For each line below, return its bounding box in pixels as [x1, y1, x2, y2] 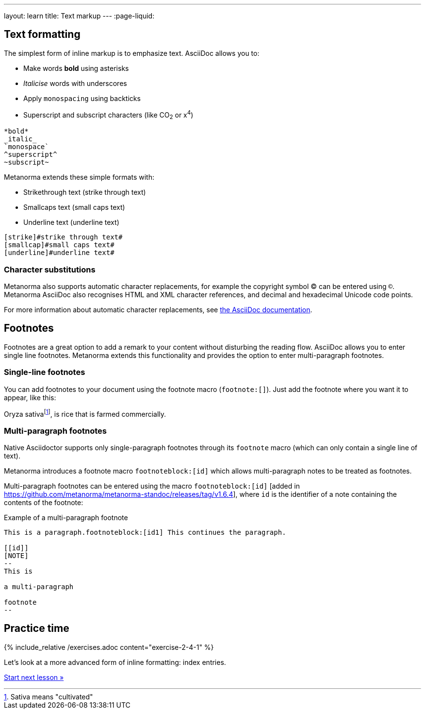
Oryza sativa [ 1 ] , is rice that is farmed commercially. [4, 408, 166, 418]
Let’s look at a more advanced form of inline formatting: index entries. [4, 658, 226, 666]
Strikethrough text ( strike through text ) [23, 188, 146, 197]
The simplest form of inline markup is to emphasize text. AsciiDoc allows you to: [4, 49, 260, 57]
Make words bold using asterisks [23, 64, 129, 72]
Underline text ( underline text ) [23, 218, 119, 227]
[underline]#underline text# [4, 249, 114, 257]
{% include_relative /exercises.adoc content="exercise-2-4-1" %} [4, 643, 214, 651]
